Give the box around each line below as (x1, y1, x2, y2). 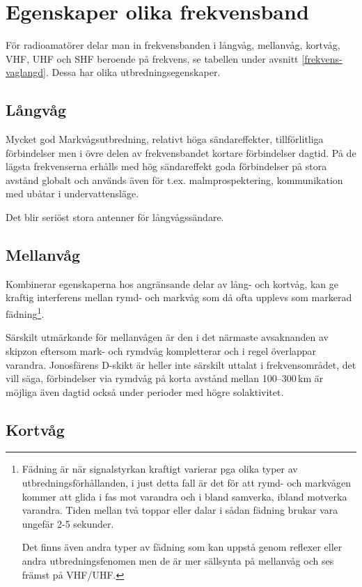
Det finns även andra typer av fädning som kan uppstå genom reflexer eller (22, 540, 343, 554)
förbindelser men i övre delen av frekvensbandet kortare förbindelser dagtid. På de (6, 145, 356, 160)
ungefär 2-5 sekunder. (22, 516, 114, 531)
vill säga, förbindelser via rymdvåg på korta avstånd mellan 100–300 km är (6, 371, 324, 386)
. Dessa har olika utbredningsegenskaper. (45, 65, 221, 79)
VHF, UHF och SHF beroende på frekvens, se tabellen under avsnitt (6, 51, 299, 66)
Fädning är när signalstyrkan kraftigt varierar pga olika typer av (22, 462, 298, 476)
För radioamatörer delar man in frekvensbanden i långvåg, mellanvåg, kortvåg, (6, 38, 340, 52)
